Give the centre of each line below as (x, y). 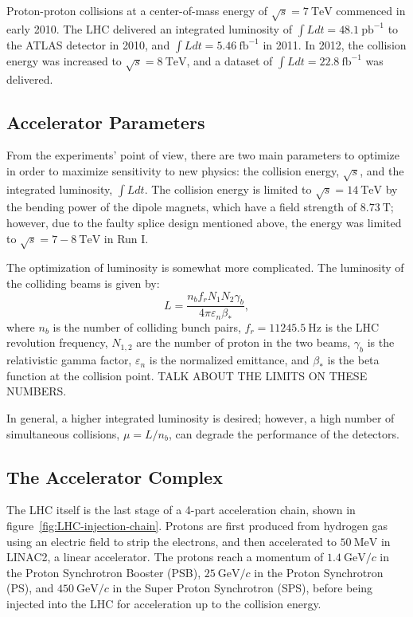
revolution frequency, (57, 342)
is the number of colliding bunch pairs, (147, 326)
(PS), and (30, 588)
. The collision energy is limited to (228, 189)
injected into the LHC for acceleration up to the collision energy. (164, 603)
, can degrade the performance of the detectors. (284, 433)
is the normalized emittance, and (229, 360)
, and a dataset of (230, 60)
